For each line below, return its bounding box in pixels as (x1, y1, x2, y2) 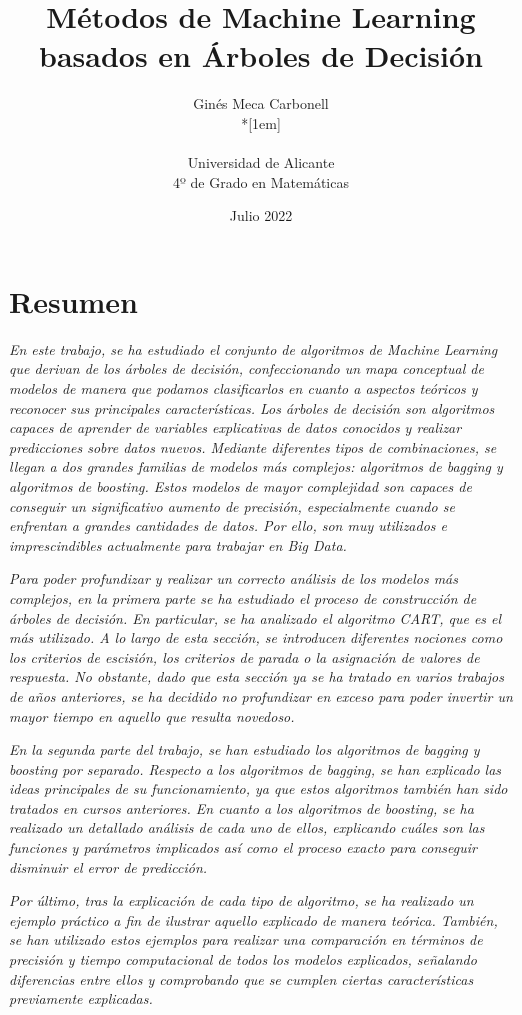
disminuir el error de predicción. (9, 856, 208, 877)
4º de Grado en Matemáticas (172, 171, 349, 192)
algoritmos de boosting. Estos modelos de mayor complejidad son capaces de (9, 475, 472, 496)
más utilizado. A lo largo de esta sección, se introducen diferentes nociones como (9, 627, 503, 648)
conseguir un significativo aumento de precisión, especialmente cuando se (9, 495, 455, 516)
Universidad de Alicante (187, 152, 335, 173)
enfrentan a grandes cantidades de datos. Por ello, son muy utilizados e (9, 515, 448, 536)
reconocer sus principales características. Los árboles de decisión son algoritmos (9, 397, 495, 418)
